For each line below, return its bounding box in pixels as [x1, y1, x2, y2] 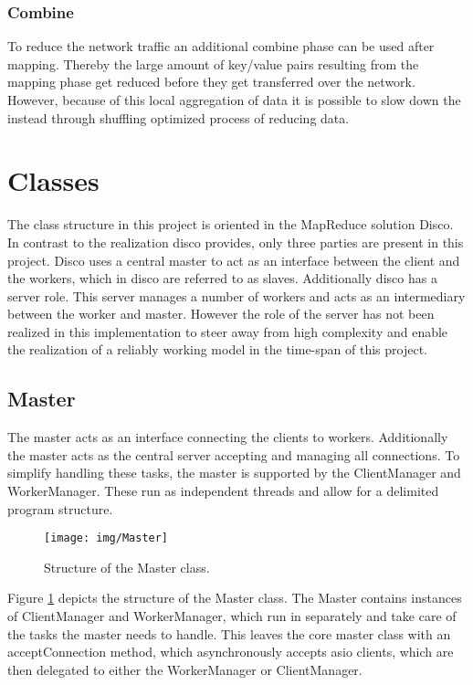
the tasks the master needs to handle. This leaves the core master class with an [7, 624, 451, 643]
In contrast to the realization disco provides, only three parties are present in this [7, 232, 464, 251]
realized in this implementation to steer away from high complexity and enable [7, 321, 448, 341]
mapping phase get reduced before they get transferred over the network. [7, 72, 415, 91]
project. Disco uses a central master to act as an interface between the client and [7, 250, 460, 269]
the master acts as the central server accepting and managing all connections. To [7, 445, 460, 464]
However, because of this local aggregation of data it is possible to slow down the [7, 90, 461, 109]
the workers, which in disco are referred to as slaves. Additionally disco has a [7, 269, 437, 288]
